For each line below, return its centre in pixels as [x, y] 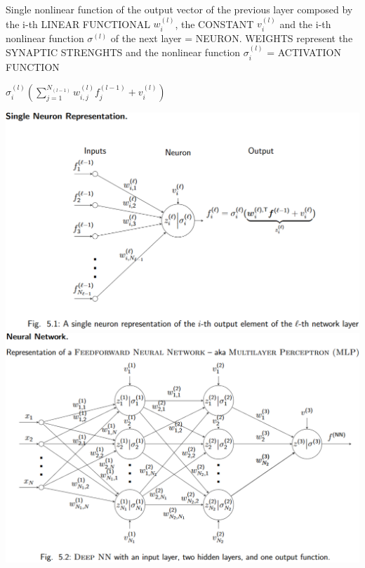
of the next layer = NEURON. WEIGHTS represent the [232, 38]
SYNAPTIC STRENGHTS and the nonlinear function [123, 52]
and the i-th [305, 24]
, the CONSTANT [214, 24]
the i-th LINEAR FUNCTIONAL [78, 24]
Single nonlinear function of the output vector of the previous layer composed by [179, 9]
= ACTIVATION [304, 52]
